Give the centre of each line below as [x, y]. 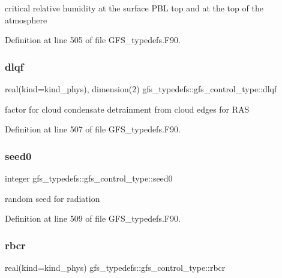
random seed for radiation [52, 198]
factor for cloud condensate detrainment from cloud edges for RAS [127, 109]
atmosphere [26, 19]
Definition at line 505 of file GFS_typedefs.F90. [93, 40]
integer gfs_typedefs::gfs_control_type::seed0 [89, 178]
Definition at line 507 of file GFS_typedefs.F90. [93, 129]
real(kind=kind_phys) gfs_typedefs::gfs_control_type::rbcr [115, 267]
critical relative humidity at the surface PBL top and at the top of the [134, 8]
